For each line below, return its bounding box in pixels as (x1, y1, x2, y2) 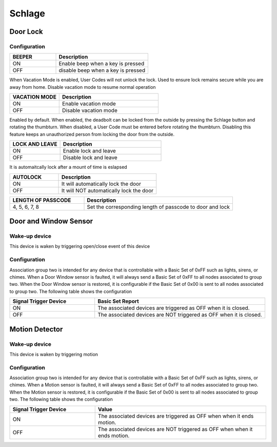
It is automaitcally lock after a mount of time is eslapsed (9, 164, 128, 170)
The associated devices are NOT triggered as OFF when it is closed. (97, 311, 263, 318)
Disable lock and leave (63, 154, 117, 161)
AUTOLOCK (12, 173, 42, 181)
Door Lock (9, 27, 43, 36)
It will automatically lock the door (61, 180, 141, 187)
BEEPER (12, 53, 33, 61)
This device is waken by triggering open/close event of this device (9, 243, 150, 249)
